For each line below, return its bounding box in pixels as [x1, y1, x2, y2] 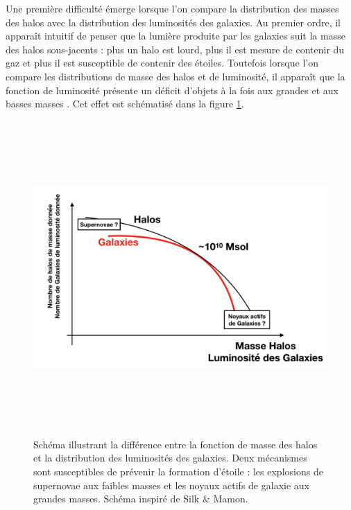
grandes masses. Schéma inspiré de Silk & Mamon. [33, 491, 248, 506]
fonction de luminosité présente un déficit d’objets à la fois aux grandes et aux [6, 82, 339, 97]
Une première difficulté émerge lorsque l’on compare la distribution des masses [6, 1, 339, 15]
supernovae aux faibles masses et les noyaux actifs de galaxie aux [33, 477, 309, 492]
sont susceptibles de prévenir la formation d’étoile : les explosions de [33, 464, 323, 479]
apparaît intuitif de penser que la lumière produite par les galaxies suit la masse [6, 28, 345, 43]
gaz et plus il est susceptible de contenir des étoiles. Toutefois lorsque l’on [6, 55, 318, 70]
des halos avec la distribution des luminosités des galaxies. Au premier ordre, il [6, 15, 341, 29]
